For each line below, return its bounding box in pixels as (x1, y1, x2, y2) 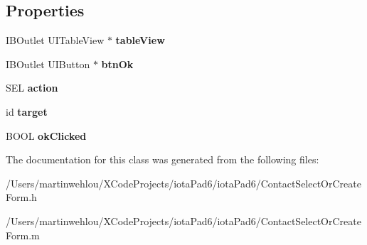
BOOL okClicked (6, 128, 87, 143)
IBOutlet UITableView (6, 33, 105, 48)
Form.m (6, 227, 40, 242)
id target (6, 104, 48, 119)
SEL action (6, 80, 58, 95)
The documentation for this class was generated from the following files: (6, 152, 319, 167)
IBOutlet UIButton (6, 56, 90, 71)
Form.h (6, 190, 37, 205)
